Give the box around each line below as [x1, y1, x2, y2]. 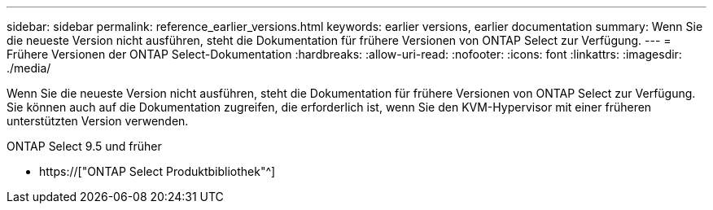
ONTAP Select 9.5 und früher [7, 139, 162, 153]
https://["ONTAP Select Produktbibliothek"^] [39, 164, 276, 178]
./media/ [7, 61, 51, 75]
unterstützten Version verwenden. [7, 114, 189, 128]
